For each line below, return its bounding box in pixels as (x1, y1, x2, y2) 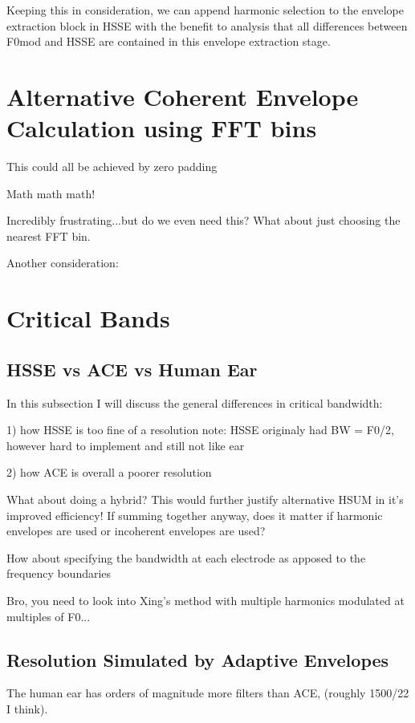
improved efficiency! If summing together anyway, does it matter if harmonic (6, 506, 383, 523)
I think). (6, 700, 48, 717)
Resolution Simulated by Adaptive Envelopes (6, 647, 389, 672)
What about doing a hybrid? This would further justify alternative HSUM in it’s (6, 491, 404, 508)
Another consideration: (6, 254, 119, 271)
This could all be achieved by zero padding (6, 158, 218, 175)
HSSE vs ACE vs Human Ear (6, 356, 258, 381)
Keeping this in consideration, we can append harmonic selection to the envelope (6, 2, 404, 18)
